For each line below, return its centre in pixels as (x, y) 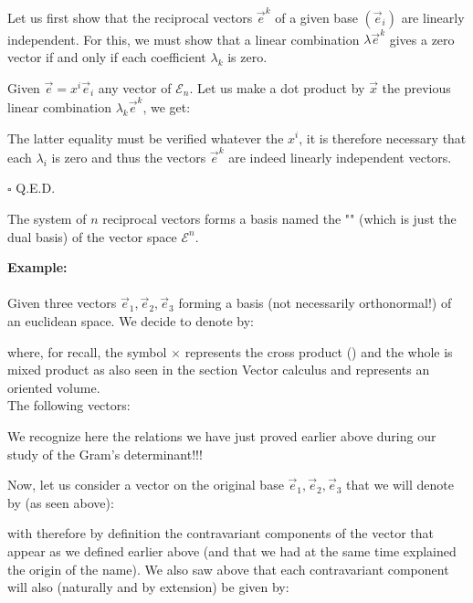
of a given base (316, 17)
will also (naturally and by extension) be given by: (148, 587)
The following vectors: (69, 405)
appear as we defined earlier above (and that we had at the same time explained (232, 550)
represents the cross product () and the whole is (319, 351)
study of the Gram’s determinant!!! (105, 454)
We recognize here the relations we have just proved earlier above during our (222, 435)
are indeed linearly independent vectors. (340, 157)
